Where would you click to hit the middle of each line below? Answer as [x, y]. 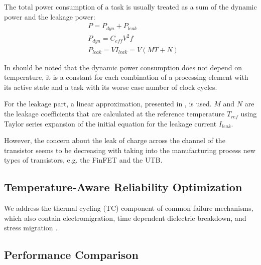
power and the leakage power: [50, 16]
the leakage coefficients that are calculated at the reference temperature [114, 114]
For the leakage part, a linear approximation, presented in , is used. [108, 104]
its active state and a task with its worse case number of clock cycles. [111, 87]
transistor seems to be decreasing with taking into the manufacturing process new [130, 150]
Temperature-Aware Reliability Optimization [123, 187]
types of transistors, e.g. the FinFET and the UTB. [83, 160]
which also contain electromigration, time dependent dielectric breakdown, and [125, 218]
